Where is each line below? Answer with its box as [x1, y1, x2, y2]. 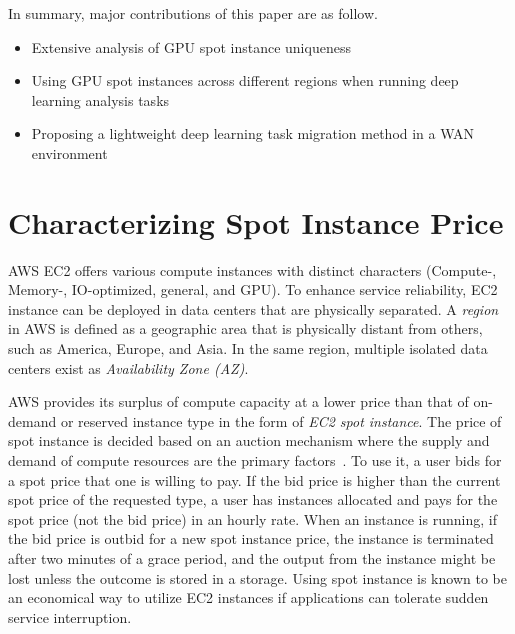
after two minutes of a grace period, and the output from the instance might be [8, 548, 496, 568]
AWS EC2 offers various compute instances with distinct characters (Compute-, [8, 259, 497, 280]
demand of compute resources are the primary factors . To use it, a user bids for [8, 450, 502, 471]
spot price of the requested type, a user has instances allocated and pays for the [8, 489, 498, 510]
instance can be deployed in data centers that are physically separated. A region [8, 298, 499, 319]
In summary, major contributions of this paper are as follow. [8, 3, 378, 23]
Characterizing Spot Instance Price [8, 201, 504, 242]
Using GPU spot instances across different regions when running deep [31, 70, 459, 91]
